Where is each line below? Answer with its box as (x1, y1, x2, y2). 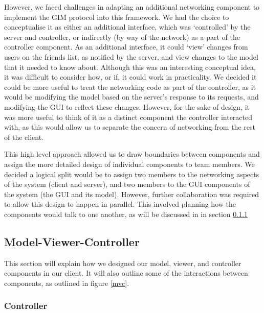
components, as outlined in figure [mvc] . (4, 277, 129, 288)
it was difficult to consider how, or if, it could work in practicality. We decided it (4, 71, 257, 82)
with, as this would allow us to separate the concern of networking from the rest (4, 122, 255, 132)
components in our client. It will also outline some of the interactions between (4, 268, 248, 278)
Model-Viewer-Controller (4, 233, 140, 249)
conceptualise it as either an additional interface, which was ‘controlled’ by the (4, 21, 251, 32)
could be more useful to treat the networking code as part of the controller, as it (4, 81, 256, 92)
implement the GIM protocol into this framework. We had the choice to (4, 11, 229, 22)
